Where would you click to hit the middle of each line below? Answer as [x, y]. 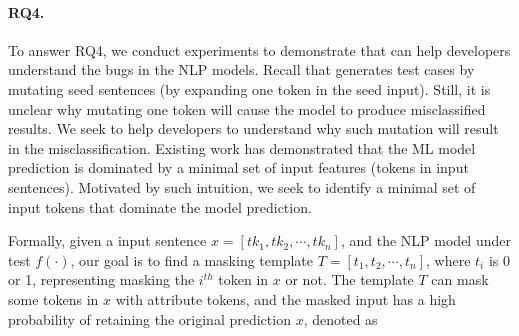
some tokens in [53, 298]
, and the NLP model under [425, 240]
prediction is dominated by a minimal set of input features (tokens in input [238, 167]
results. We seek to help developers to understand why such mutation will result [253, 128]
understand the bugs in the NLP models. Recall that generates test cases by [241, 69]
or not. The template [349, 279]
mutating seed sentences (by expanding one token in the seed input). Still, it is [249, 88]
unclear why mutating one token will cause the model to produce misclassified [247, 108]
